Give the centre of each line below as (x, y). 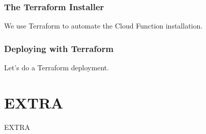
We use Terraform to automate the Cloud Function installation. (104, 26)
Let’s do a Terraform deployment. (57, 68)
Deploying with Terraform (59, 48)
